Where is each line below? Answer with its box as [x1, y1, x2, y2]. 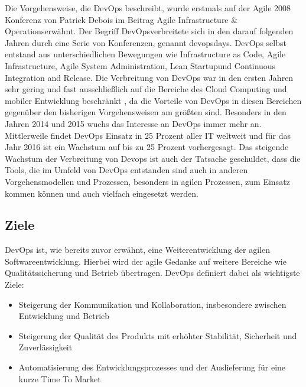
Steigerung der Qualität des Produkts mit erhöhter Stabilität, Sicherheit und [18, 329, 297, 342]
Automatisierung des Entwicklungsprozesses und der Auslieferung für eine [18, 361, 286, 373]
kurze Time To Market [18, 372, 101, 385]
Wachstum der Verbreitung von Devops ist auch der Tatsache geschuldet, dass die [5, 152, 301, 164]
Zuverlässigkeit [18, 341, 73, 353]
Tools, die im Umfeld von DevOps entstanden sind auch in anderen [5, 164, 248, 176]
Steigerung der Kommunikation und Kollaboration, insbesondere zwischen [18, 298, 287, 310]
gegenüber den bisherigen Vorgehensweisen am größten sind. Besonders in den [5, 106, 287, 118]
